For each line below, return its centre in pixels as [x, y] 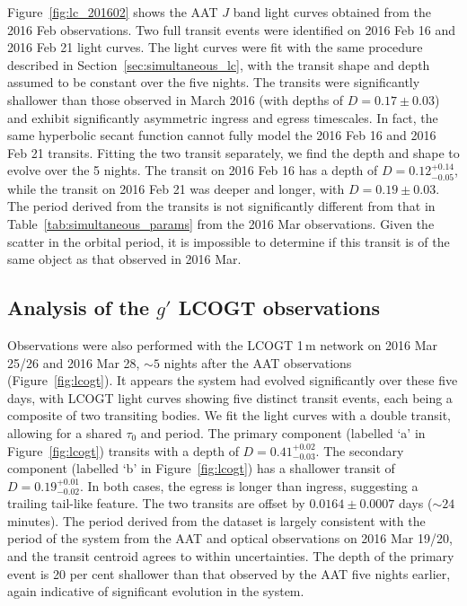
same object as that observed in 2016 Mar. [124, 259]
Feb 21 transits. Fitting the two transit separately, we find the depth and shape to [233, 152]
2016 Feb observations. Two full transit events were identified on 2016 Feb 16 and [231, 29]
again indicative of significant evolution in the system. [156, 591]
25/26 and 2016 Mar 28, [74, 362]
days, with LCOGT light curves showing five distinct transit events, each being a [230, 397]
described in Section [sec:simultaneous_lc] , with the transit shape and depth [219, 64]
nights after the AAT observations [258, 362]
